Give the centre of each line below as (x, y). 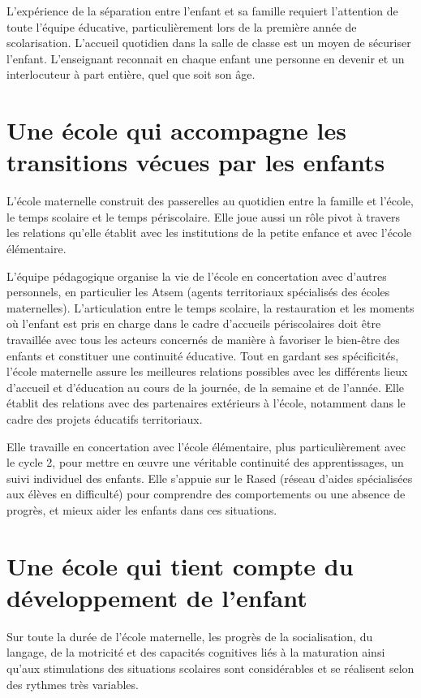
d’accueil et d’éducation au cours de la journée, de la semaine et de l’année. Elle (206, 387)
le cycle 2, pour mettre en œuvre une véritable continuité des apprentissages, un (205, 462)
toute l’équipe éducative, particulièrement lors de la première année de (182, 26)
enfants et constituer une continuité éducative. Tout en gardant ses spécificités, (203, 355)
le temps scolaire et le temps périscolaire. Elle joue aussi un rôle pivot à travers (204, 216)
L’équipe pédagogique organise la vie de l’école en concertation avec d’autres (197, 276)
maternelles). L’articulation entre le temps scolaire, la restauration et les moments (210, 307)
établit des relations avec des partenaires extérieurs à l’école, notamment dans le (206, 403)
